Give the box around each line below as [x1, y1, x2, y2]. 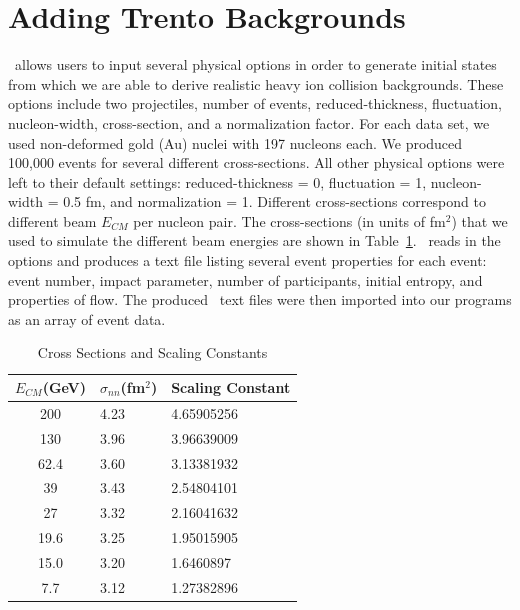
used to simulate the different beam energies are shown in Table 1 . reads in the [8, 230, 501, 251]
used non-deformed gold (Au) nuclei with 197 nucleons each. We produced [8, 132, 463, 153]
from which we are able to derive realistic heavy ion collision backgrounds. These [8, 73, 504, 94]
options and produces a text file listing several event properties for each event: [8, 250, 487, 271]
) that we [451, 210, 508, 231]
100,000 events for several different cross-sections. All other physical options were [8, 152, 505, 173]
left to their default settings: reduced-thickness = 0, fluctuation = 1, [8, 171, 427, 192]
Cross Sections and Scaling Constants [37, 342, 268, 363]
